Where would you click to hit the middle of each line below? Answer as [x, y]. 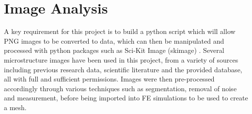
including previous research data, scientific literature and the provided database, [123, 69]
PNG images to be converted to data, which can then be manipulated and [114, 41]
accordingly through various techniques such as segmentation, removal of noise [120, 88]
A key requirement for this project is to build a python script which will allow [120, 31]
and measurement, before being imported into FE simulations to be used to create [126, 98]
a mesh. [15, 107]
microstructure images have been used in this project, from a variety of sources [121, 59]
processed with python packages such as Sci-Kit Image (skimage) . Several [114, 50]
